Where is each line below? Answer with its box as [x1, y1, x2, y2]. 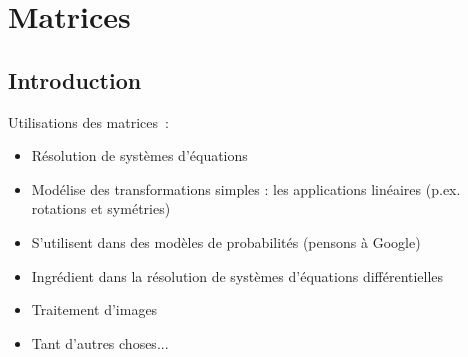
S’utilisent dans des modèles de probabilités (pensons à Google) [31, 231, 421, 252]
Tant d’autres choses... [31, 332, 169, 353]
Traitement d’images [31, 299, 158, 320]
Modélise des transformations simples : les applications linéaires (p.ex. [31, 178, 461, 199]
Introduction [8, 64, 142, 95]
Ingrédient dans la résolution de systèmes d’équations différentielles [31, 265, 444, 286]
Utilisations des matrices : [8, 111, 169, 132]
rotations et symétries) [31, 198, 171, 219]
